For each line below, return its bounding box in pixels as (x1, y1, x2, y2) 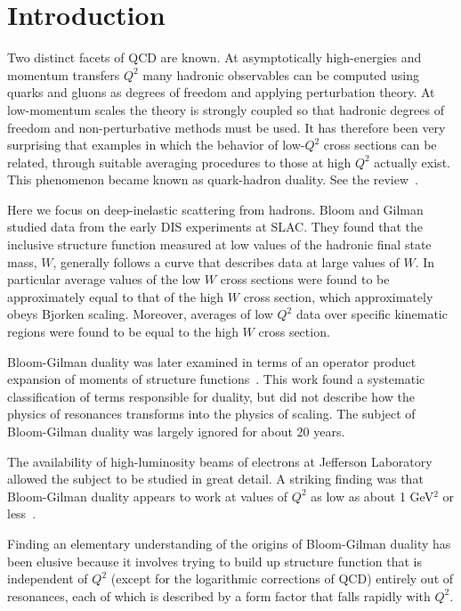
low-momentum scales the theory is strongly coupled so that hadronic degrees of (7, 100, 444, 118)
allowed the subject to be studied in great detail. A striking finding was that (7, 469, 424, 488)
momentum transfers (7, 65, 120, 84)
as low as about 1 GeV (311, 486, 434, 505)
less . (7, 504, 36, 523)
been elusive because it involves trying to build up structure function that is (7, 551, 423, 570)
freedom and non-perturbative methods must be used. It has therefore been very (7, 118, 446, 136)
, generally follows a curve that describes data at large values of (53, 252, 400, 271)
